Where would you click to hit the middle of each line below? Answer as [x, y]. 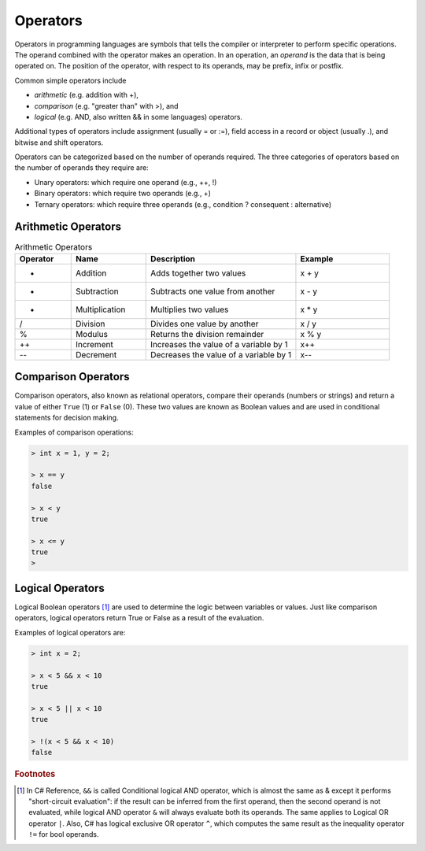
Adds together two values [198, 273]
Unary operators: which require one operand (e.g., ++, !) [126, 182]
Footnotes [35, 774]
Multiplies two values [190, 309]
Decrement [96, 354]
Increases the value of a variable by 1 [219, 344]
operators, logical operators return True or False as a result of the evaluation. [139, 618]
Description [173, 258]
